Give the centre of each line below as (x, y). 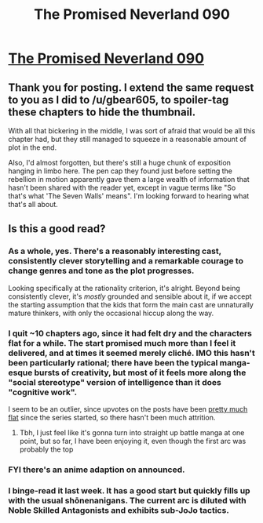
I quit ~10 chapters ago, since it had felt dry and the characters (130, 333)
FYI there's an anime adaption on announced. (97, 470)
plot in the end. (33, 147)
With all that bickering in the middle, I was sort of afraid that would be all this (132, 131)
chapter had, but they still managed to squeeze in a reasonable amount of (128, 139)
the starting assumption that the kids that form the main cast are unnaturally (131, 304)
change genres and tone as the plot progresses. (101, 271)
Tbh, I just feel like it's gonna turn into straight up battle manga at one (132, 432)
